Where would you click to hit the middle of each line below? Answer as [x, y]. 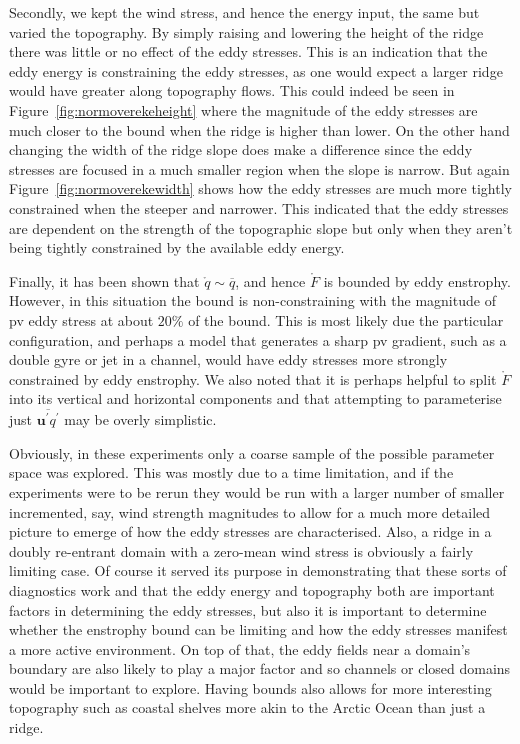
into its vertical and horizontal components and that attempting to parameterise [255, 398]
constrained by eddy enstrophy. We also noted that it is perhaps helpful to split [253, 378]
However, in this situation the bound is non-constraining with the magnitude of [252, 300]
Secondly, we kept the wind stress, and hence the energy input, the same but [244, 12]
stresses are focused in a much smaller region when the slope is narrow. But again [259, 168]
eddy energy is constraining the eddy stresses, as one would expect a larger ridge [256, 70]
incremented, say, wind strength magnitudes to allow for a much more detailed [250, 511]
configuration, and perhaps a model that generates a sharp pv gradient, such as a [258, 339]
